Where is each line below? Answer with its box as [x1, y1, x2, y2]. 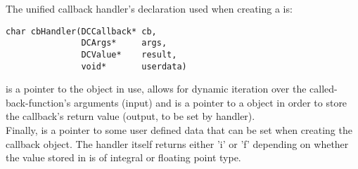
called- [309, 81, 338, 96]
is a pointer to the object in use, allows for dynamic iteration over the [6, 81, 307, 96]
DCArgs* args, [81, 38, 167, 48]
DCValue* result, [81, 49, 177, 60]
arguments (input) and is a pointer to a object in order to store [73, 95, 347, 109]
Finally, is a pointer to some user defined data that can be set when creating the [6, 123, 352, 137]
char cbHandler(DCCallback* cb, [6, 26, 157, 36]
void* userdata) [81, 61, 187, 72]
